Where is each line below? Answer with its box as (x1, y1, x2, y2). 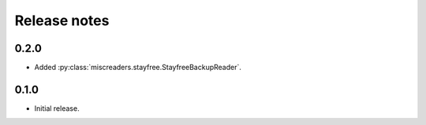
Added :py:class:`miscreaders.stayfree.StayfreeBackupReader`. (34, 63, 242, 72)
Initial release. (34, 103, 80, 113)
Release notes (14, 12, 110, 29)
